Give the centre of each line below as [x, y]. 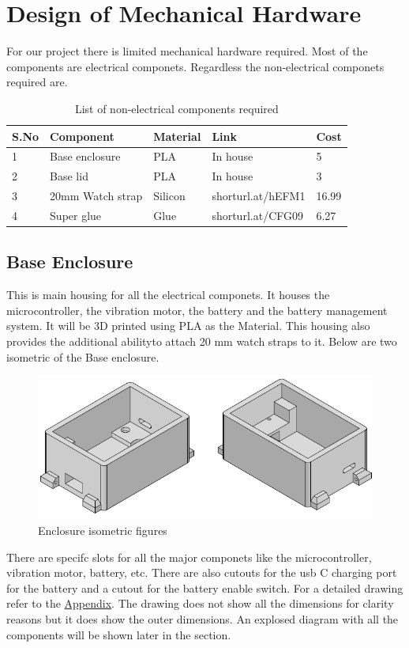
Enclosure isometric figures [103, 531]
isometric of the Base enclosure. [83, 356]
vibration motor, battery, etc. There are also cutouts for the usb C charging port [202, 572]
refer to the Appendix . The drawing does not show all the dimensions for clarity [200, 603]
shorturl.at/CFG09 [257, 215]
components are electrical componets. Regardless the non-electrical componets [195, 66]
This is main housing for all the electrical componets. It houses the [168, 295]
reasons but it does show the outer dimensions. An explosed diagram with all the [203, 619]
